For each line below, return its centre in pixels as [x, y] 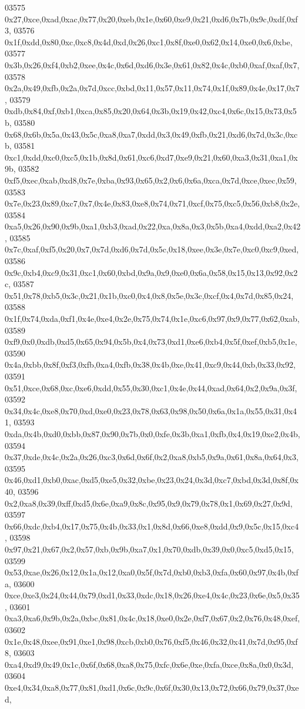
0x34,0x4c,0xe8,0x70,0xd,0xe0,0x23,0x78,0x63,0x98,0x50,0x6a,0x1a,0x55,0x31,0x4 [151, 410]
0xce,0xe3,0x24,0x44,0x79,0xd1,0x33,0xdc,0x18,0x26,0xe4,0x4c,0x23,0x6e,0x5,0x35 [152, 595]
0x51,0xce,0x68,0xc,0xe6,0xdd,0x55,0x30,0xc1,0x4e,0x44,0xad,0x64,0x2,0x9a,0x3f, [151, 387]
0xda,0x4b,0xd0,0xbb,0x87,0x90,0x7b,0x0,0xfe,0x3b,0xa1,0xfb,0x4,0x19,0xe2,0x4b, [152, 433]
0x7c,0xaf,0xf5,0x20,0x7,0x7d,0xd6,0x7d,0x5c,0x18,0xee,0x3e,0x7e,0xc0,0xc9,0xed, [152, 249]
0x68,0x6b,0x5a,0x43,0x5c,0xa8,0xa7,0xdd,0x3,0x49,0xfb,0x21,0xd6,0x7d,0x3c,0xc [151, 134]
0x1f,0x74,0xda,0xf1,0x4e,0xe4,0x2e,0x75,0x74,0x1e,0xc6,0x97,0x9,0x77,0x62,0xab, [152, 319]
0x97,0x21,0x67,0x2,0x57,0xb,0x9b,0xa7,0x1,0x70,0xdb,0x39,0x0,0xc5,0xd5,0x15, [149, 549]
